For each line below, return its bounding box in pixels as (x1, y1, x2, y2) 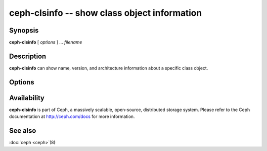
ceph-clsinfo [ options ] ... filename (9, 39, 83, 45)
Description (9, 52, 46, 60)
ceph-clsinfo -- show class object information (9, 7, 202, 18)
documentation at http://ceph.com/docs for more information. (9, 113, 135, 119)
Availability (9, 94, 44, 102)
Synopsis (9, 26, 39, 35)
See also (9, 126, 37, 135)
